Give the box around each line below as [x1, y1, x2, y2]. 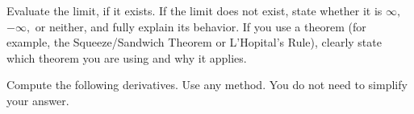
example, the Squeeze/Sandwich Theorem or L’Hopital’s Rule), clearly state [6, 34, 382, 51]
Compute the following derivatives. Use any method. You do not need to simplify [6, 76, 408, 93]
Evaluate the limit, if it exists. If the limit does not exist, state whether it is [6, 2, 383, 18]
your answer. [6, 92, 69, 108]
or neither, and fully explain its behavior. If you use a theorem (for [35, 18, 366, 35]
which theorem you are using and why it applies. [6, 49, 247, 66]
